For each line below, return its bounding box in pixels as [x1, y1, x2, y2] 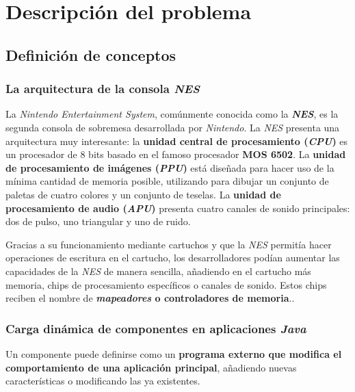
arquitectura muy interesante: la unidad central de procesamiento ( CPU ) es [5, 133, 348, 148]
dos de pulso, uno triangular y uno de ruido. [5, 214, 191, 228]
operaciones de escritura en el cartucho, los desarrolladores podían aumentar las [5, 250, 340, 265]
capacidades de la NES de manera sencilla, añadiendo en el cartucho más [5, 263, 311, 278]
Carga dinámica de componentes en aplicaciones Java [5, 319, 306, 337]
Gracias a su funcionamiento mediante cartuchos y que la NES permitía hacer [5, 237, 332, 251]
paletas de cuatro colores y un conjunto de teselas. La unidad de [5, 187, 281, 201]
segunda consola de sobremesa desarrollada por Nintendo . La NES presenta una [5, 120, 340, 134]
